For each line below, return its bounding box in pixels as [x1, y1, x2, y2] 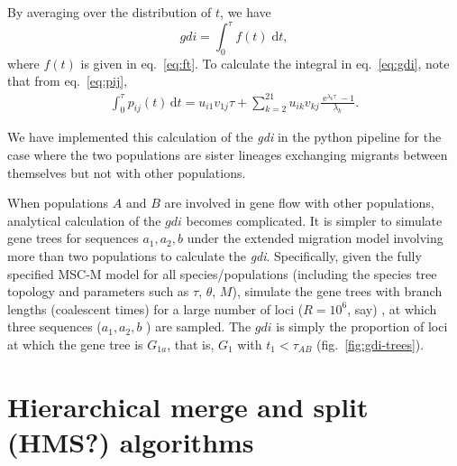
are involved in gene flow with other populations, [164, 193, 434, 212]
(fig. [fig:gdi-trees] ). [316, 334, 425, 353]
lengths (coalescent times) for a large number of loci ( [7, 299, 304, 318]
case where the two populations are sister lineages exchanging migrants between [7, 145, 448, 163]
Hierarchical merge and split [7, 387, 369, 424]
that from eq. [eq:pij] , [7, 71, 128, 90]
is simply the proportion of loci [276, 317, 448, 336]
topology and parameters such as [7, 282, 189, 301]
